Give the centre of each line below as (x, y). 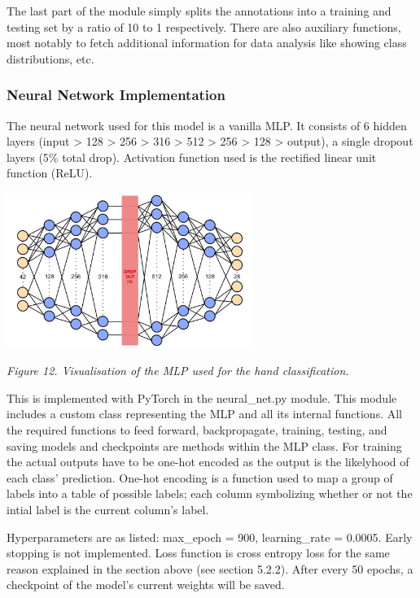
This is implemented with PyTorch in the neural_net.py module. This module (202, 397)
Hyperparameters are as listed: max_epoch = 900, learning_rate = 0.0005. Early (210, 537)
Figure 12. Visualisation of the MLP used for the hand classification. (178, 371)
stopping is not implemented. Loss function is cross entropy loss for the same (198, 553)
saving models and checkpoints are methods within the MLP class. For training (204, 445)
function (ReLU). (50, 173)
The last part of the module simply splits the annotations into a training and (199, 11)
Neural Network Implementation (116, 95)
